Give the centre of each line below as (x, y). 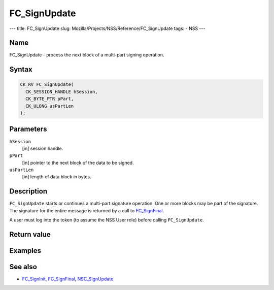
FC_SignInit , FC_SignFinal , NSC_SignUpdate (68, 279)
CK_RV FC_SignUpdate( (47, 85)
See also (23, 267)
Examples (25, 251)
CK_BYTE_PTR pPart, (50, 99)
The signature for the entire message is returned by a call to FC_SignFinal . (87, 210)
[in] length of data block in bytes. (57, 177)
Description (28, 191)
